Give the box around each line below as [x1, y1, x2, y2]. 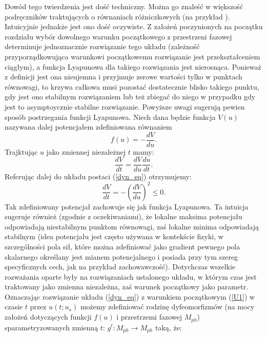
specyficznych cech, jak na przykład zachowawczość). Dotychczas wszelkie [5, 261, 236, 272]
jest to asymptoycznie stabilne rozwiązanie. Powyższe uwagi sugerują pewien [5, 101, 245, 112]
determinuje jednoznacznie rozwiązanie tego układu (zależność [5, 41, 200, 52]
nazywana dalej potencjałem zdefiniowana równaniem [5, 121, 172, 132]
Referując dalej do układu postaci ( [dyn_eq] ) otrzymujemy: [5, 171, 192, 182]
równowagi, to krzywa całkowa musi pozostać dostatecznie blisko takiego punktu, [5, 81, 259, 92]
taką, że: [155, 322, 182, 332]
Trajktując [5, 146, 38, 157]
